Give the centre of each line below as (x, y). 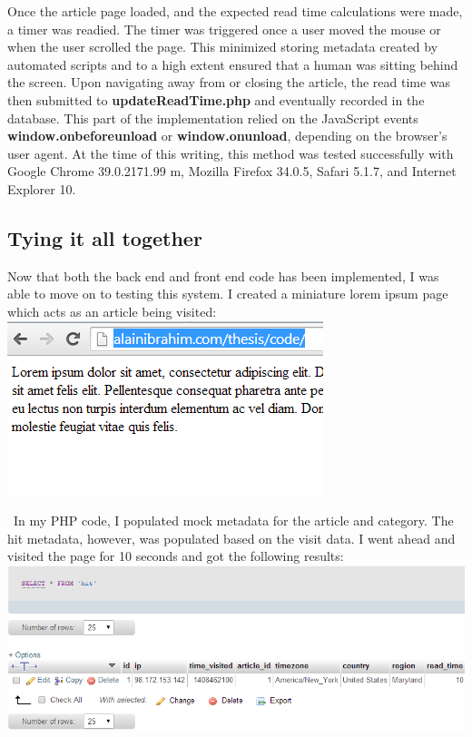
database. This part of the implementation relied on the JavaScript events (213, 118)
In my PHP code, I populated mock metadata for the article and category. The (233, 521)
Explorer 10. (42, 188)
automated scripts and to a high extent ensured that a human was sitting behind (233, 64)
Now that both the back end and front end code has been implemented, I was (223, 275)
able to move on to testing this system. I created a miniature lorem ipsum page (228, 294)
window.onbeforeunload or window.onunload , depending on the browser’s (227, 136)
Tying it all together (105, 237)
